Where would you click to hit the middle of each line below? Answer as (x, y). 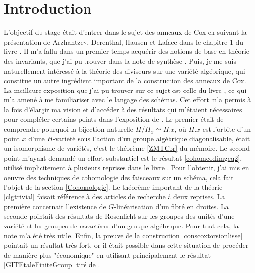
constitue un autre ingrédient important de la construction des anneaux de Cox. (125, 80)
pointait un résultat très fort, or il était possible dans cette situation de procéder (126, 245)
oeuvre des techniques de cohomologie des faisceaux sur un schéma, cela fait (119, 177)
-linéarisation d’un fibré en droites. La (171, 206)
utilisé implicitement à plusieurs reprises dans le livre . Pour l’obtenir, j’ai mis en (127, 167)
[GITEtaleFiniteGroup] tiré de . (52, 264)
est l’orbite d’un (227, 129)
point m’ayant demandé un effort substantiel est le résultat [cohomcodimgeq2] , (123, 158)
